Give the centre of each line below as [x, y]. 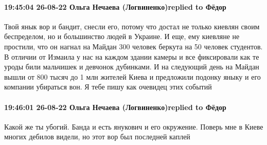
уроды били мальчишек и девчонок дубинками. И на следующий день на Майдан [132, 67]
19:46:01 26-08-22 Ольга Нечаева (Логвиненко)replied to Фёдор [115, 107]
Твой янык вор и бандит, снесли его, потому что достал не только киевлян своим [132, 26]
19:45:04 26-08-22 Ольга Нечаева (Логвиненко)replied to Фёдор [115, 6]
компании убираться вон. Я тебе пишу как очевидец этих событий [108, 87]
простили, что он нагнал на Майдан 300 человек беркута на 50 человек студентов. [133, 46]
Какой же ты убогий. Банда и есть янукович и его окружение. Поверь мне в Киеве [134, 126]
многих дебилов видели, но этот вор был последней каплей [97, 137]
